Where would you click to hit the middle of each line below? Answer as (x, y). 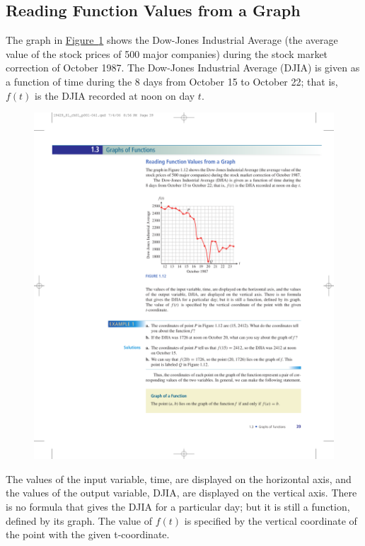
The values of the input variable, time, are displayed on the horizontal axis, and (179, 478)
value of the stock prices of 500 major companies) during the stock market (167, 53)
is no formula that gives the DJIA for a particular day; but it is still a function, (178, 506)
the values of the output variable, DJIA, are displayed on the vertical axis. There (181, 493)
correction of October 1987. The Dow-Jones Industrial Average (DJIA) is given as (183, 68)
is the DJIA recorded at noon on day (115, 95)
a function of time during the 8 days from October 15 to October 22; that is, (172, 81)
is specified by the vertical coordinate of (271, 520)
